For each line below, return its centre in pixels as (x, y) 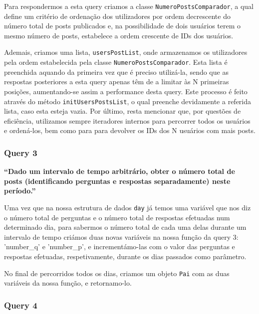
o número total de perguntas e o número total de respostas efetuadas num (117, 217)
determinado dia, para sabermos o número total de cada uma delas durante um (125, 227)
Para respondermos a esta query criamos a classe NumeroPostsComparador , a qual (129, 6)
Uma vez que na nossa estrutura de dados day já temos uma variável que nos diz (128, 207)
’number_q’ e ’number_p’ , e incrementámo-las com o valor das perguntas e (120, 246)
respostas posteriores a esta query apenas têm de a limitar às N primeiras (117, 81)
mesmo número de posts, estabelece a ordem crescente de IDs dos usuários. (119, 35)
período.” (20, 191)
